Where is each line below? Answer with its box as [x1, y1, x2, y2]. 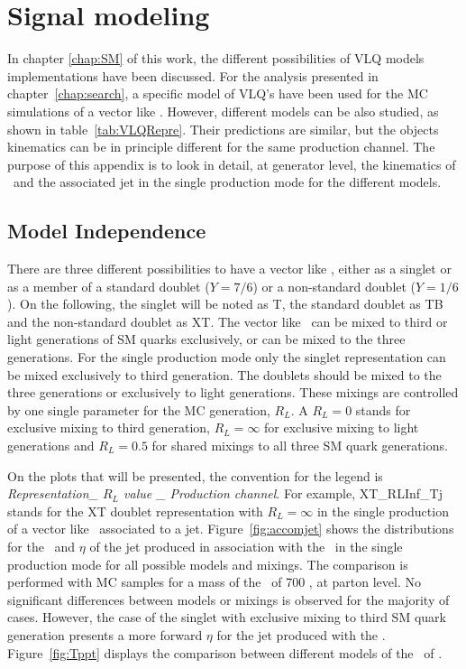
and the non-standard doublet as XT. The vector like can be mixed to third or [7, 311, 448, 330]
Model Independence [7, 217, 206, 245]
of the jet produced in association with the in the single [89, 536, 403, 555]
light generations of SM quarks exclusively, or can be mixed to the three [7, 330, 406, 348]
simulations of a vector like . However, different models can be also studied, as [7, 101, 439, 120]
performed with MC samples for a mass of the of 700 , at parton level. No [7, 572, 421, 591]
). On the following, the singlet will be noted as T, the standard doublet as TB [7, 294, 443, 313]
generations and [7, 436, 95, 455]
